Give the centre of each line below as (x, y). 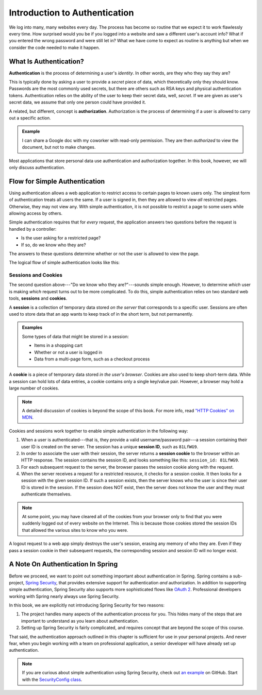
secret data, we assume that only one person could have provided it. (78, 102)
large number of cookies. (34, 388)
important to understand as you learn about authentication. (80, 621)
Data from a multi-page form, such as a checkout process (92, 359)
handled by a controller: (33, 229)
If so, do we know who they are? (54, 245)
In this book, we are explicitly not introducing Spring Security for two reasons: (87, 605)
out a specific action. (30, 118)
